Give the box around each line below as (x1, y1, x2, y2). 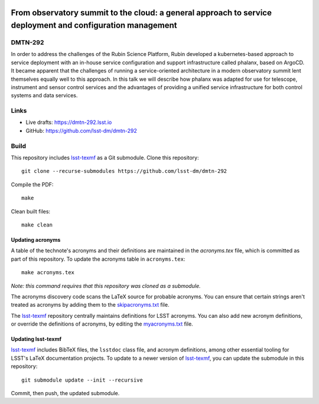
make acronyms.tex (21, 269, 75, 276)
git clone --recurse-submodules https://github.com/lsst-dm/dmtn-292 (21, 168, 227, 175)
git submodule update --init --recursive (21, 376, 143, 383)
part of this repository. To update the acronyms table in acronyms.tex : (11, 255, 185, 262)
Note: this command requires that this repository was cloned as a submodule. (11, 282, 201, 289)
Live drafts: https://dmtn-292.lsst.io (25, 119, 112, 126)
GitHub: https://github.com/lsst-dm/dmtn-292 (25, 127, 137, 134)
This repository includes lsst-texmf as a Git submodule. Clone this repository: (11, 154, 199, 161)
